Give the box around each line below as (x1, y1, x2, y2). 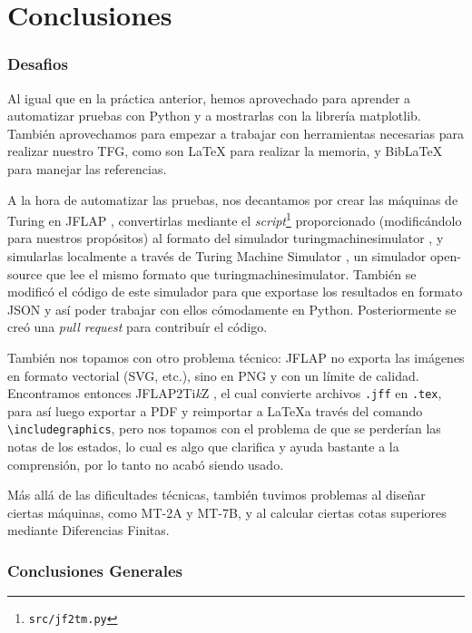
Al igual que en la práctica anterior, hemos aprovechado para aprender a (7, 88, 411, 107)
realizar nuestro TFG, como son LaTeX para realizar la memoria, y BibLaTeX (7, 141, 443, 161)
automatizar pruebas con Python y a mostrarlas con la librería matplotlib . (7, 106, 421, 125)
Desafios (7, 53, 68, 75)
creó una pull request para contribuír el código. (7, 317, 268, 336)
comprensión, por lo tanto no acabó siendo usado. (7, 454, 284, 473)
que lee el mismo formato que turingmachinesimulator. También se (45, 264, 417, 283)
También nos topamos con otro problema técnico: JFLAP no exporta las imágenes (7, 347, 465, 366)
